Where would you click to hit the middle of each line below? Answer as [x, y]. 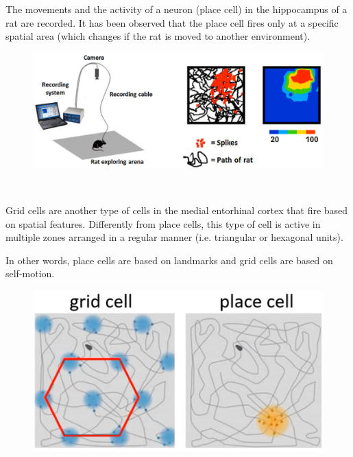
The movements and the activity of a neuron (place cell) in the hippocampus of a [176, 9]
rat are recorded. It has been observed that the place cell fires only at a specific [172, 22]
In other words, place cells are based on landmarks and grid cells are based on [169, 260]
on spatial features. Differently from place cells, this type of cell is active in [163, 223]
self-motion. [30, 273]
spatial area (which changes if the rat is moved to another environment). [158, 36]
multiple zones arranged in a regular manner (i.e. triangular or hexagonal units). [174, 237]
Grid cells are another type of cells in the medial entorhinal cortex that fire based [177, 210]
